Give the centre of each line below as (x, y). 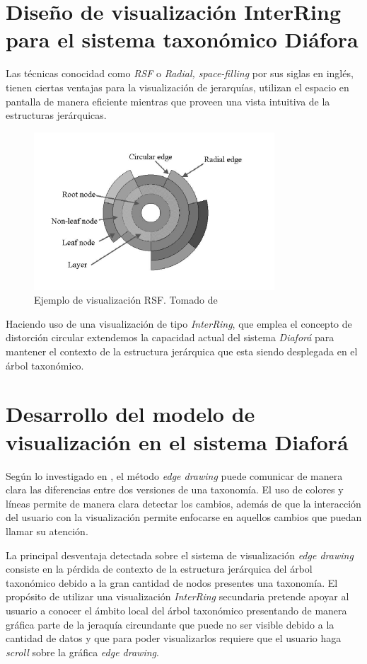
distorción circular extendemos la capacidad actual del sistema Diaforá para (170, 337)
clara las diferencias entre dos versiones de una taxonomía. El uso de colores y (175, 490)
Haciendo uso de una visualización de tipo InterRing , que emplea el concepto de (179, 323)
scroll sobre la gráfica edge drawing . (82, 652)
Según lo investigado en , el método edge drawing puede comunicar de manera (174, 475)
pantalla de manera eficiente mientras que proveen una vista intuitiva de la (168, 101)
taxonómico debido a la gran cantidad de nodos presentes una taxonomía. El (172, 582)
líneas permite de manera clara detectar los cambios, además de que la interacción (183, 503)
